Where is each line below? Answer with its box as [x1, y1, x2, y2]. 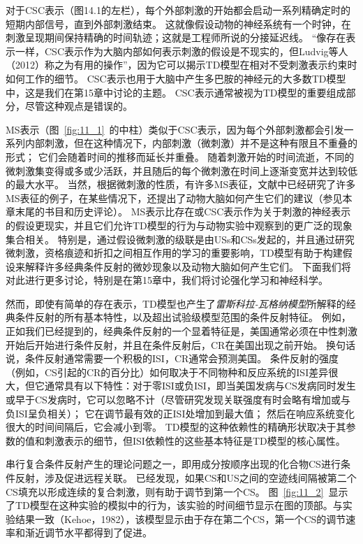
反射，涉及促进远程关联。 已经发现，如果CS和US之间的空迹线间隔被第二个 [15, 471, 357, 485]
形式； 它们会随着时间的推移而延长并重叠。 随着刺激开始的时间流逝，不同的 [6, 149, 355, 164]
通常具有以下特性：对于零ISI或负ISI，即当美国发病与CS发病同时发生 [44, 378, 356, 393]
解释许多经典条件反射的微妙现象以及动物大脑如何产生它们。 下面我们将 [24, 259, 351, 273]
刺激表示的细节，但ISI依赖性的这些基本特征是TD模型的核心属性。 [44, 433, 346, 448]
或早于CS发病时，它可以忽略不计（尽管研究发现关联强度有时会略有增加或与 [6, 392, 350, 407]
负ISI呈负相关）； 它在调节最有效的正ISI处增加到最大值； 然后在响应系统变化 [6, 406, 355, 420]
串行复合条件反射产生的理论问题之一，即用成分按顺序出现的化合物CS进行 [6, 457, 341, 471]
